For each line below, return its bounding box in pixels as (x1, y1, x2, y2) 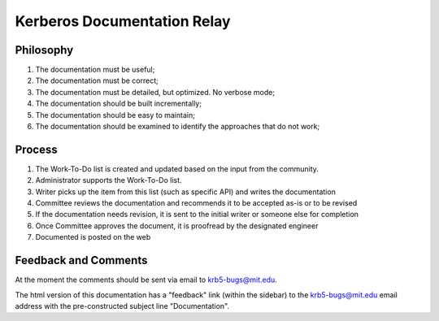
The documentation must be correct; (35, 76, 159, 85)
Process (15, 142, 58, 156)
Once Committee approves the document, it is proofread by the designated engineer (35, 220, 319, 231)
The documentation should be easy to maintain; (35, 110, 195, 119)
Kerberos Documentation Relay (15, 12, 231, 30)
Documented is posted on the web (35, 232, 151, 242)
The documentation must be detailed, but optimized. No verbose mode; (35, 87, 276, 97)
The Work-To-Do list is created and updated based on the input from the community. (35, 163, 319, 174)
